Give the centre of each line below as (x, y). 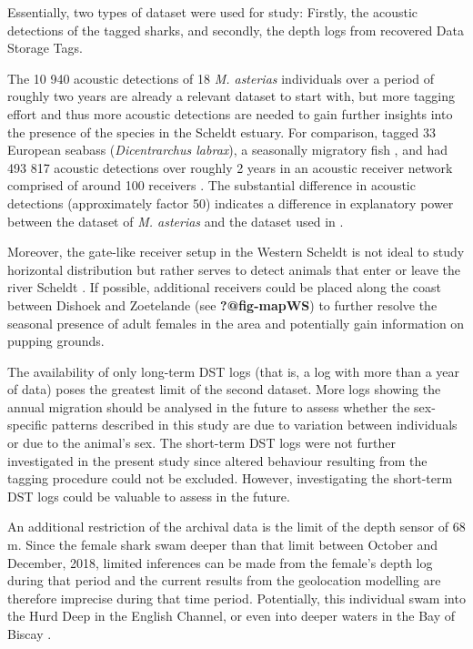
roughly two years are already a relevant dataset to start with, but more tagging (231, 96)
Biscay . (30, 634)
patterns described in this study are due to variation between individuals (254, 425)
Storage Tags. (45, 48)
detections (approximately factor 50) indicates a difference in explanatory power (231, 203)
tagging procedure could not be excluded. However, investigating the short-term (230, 478)
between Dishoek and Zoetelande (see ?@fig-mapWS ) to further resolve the (222, 304)
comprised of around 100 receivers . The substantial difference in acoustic (211, 185)
